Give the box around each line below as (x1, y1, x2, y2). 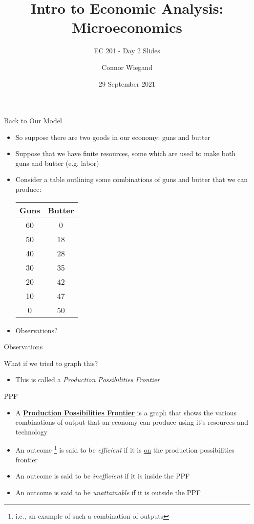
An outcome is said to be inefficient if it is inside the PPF (15, 471, 190, 481)
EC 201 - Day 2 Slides (94, 46, 160, 56)
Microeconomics (71, 17, 183, 37)
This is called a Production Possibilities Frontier (15, 374, 160, 385)
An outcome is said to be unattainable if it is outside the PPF (15, 487, 201, 497)
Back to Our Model (4, 115, 62, 126)
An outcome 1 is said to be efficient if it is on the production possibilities (15, 443, 234, 455)
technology (15, 426, 48, 436)
